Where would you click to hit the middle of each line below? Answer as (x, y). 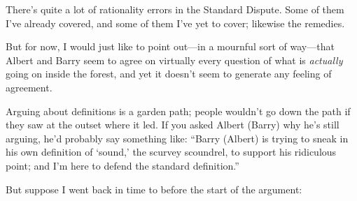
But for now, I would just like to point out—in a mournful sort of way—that (170, 46)
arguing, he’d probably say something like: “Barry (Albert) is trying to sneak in (177, 138)
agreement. (29, 87)
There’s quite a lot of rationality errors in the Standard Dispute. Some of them (175, 9)
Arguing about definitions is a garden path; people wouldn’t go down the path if (178, 111)
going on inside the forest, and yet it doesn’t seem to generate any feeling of (169, 74)
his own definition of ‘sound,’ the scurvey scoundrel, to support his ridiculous (171, 152)
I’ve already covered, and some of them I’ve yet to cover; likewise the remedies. (175, 23)
